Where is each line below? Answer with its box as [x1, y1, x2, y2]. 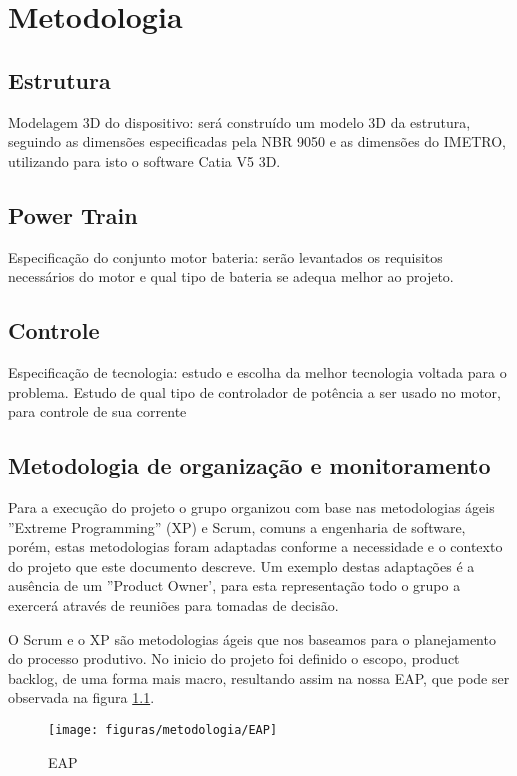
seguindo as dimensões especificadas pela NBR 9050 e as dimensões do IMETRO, [8, 131, 507, 152]
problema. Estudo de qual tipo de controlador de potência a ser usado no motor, [8, 381, 501, 402]
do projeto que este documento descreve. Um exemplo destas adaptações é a [8, 555, 475, 576]
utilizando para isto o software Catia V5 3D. [8, 150, 281, 171]
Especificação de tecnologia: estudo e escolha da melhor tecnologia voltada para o [8, 361, 507, 382]
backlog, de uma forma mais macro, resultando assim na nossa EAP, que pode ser [8, 667, 510, 688]
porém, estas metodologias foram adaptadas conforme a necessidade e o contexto [8, 536, 503, 557]
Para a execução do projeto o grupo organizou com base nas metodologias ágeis [8, 496, 495, 517]
